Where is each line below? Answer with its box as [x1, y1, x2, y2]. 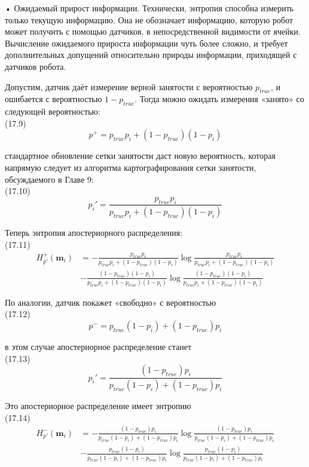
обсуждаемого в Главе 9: [5, 173, 94, 185]
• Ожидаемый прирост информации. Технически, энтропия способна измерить [5, 2, 294, 14]
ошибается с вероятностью [5, 93, 102, 105]
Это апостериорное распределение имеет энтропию [5, 400, 191, 412]
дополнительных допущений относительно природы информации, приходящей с [5, 48, 297, 61]
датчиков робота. [5, 60, 66, 72]
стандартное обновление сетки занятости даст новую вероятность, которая [5, 149, 276, 162]
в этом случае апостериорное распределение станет [5, 340, 192, 353]
